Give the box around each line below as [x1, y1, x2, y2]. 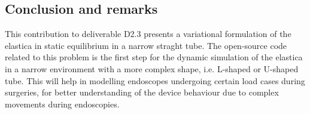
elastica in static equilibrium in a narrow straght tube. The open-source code [5, 39, 287, 51]
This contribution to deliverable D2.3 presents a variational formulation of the [5, 27, 291, 40]
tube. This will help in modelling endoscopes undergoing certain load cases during [5, 74, 305, 87]
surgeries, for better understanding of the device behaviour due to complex [5, 86, 279, 98]
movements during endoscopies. [5, 97, 120, 110]
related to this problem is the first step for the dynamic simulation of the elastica [5, 51, 303, 63]
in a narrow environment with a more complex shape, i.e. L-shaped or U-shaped [5, 62, 299, 75]
